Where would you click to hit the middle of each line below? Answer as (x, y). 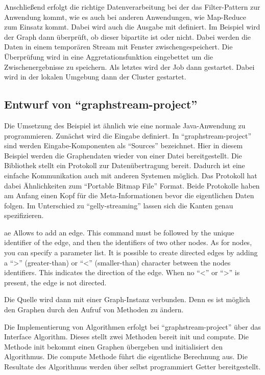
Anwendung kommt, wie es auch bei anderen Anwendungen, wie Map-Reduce (125, 17)
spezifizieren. (24, 215)
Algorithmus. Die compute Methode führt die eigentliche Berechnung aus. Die (126, 356)
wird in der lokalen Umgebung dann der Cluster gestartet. (95, 77)
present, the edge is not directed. (55, 282)
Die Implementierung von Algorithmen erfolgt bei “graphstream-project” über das (132, 326)
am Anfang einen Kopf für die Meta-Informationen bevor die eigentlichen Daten (129, 195)
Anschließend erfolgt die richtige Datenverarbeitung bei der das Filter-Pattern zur (132, 7)
